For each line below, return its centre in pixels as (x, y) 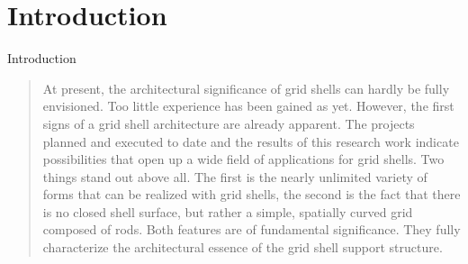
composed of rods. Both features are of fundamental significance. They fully (252, 229)
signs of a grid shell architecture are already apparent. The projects (229, 123)
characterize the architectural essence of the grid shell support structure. (243, 247)
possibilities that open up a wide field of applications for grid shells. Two (243, 159)
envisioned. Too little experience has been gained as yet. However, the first (248, 106)
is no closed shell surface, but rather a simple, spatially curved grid (228, 211)
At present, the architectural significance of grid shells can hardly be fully (246, 88)
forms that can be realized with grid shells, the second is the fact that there (252, 194)
